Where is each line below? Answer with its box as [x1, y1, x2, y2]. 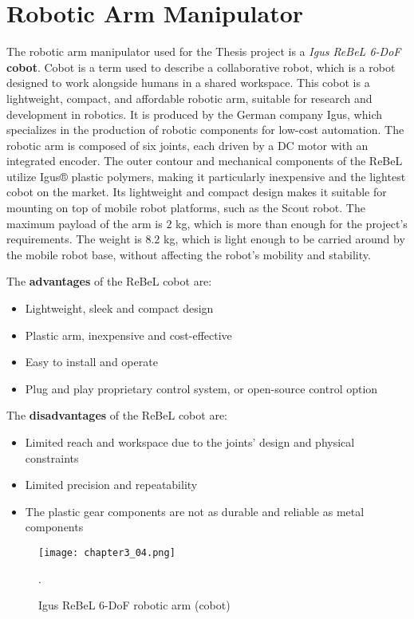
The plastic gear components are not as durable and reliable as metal [25, 503, 365, 519]
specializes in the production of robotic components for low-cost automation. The [6, 121, 404, 138]
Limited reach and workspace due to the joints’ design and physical [25, 434, 355, 450]
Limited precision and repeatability [25, 476, 198, 493]
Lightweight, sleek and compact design [25, 300, 214, 317]
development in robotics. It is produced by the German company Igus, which [6, 105, 383, 122]
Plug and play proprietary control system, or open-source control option [25, 380, 378, 396]
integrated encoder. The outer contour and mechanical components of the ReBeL [6, 152, 403, 169]
